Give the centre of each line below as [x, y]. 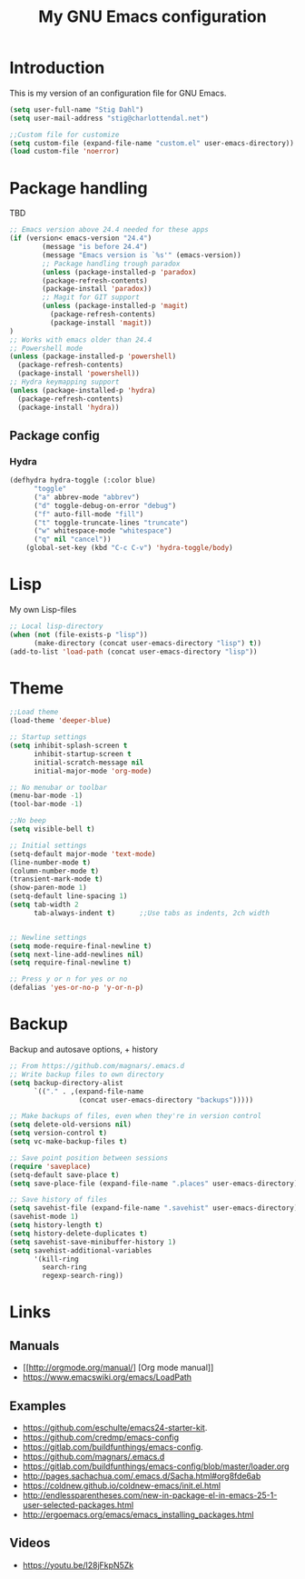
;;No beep [28, 821]
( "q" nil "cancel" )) [72, 540]
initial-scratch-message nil [89, 762]
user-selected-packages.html [78, 1504]
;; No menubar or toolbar [58, 787]
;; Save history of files [58, 1200]
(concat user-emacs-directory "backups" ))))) [166, 1100]
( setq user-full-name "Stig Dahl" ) [77, 110]
